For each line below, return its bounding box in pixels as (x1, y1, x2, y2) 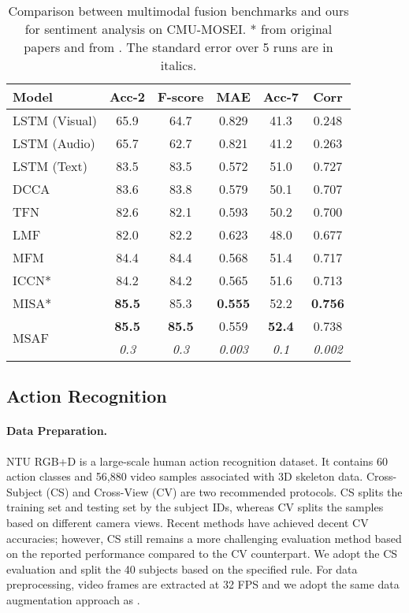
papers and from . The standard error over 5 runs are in (24, 38, 333, 56)
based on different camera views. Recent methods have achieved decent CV (6, 514, 369, 530)
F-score (158, 87, 204, 106)
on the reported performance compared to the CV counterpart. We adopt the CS (6, 545, 398, 562)
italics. (160, 56, 197, 74)
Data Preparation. (6, 422, 108, 439)
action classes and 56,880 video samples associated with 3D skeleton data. (6, 468, 363, 485)
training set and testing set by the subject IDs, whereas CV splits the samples (6, 499, 384, 515)
